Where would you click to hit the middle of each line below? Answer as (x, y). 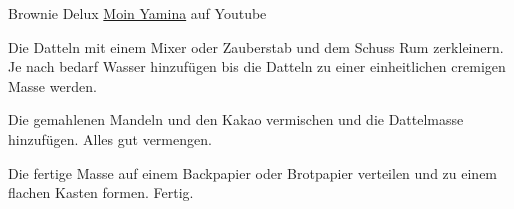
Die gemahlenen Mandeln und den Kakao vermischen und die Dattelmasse (236, 119)
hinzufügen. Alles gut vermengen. (110, 138)
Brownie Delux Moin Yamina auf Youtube (137, 13)
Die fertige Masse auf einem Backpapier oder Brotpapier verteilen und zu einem (253, 172)
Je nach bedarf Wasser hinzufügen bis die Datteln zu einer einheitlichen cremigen (257, 66)
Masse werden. (52, 85)
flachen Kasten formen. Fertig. (101, 192)
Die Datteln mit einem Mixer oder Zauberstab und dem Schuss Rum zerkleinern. (256, 46)
